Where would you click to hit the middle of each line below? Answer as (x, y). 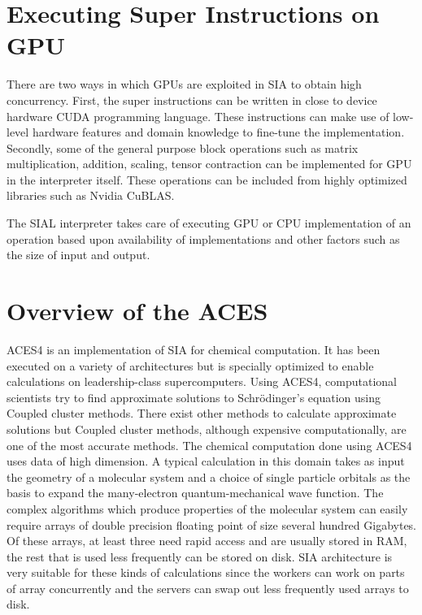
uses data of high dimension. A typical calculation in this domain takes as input (206, 461)
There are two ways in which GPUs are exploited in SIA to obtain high (184, 84)
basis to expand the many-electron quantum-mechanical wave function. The (195, 493)
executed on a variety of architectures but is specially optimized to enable (190, 365)
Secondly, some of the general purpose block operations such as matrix (183, 147)
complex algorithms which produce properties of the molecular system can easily (207, 508)
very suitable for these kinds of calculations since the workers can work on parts (206, 572)
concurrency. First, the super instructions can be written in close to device (192, 100)
